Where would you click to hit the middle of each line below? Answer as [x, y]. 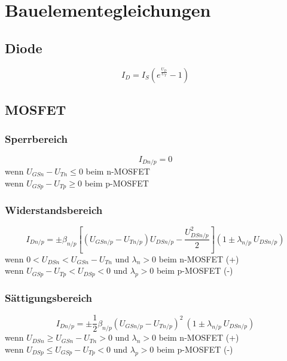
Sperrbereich [36, 139]
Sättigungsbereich [49, 297]
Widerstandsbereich [54, 210]
